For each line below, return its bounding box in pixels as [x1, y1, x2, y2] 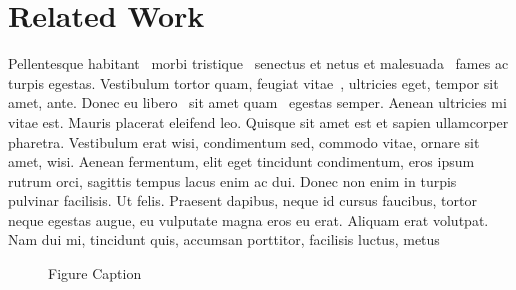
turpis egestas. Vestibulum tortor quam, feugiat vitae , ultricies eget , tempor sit [8, 72, 499, 93]
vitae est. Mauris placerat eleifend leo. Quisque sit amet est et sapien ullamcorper [8, 111, 509, 132]
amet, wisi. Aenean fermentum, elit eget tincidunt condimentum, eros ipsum [8, 151, 475, 172]
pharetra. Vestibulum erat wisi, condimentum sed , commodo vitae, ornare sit [8, 131, 480, 152]
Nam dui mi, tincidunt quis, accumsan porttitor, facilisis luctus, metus [8, 229, 440, 250]
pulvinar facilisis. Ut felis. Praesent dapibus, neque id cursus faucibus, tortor [8, 190, 477, 211]
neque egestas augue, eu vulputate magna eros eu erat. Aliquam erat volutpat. [8, 209, 489, 230]
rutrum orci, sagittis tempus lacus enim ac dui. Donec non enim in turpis [8, 170, 457, 191]
